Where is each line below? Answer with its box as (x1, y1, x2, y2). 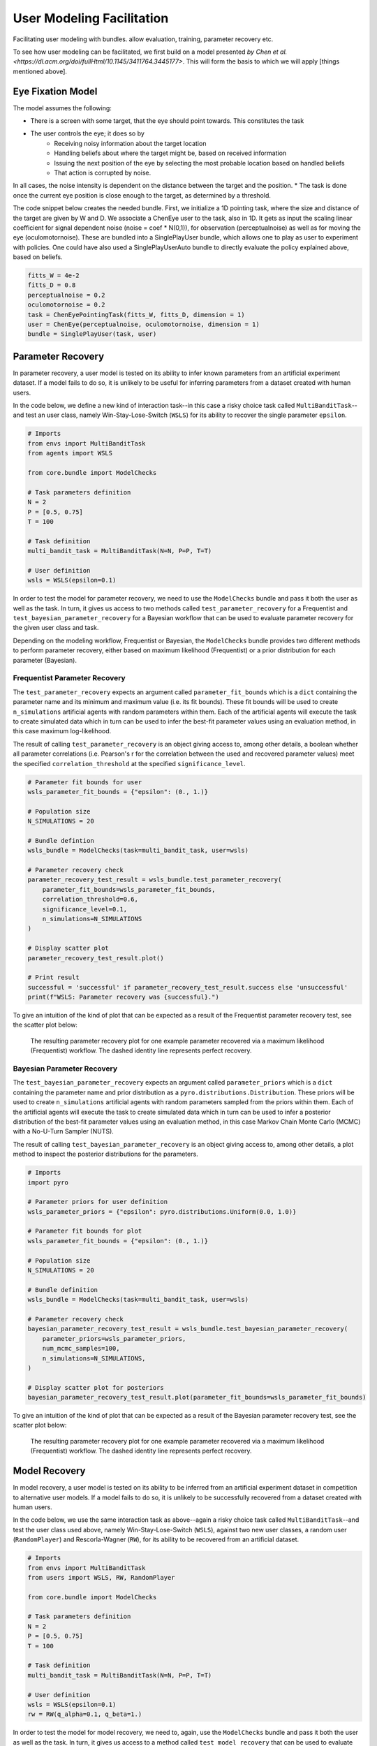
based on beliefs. (13, 253, 63, 261)
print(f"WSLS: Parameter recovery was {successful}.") (27, 993, 219, 1002)
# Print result (27, 974, 80, 981)
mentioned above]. (13, 67, 68, 75)
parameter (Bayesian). (13, 656, 77, 664)
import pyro (27, 1178, 69, 1187)
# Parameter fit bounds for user (27, 778, 142, 786)
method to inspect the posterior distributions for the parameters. (13, 1150, 198, 1159)
